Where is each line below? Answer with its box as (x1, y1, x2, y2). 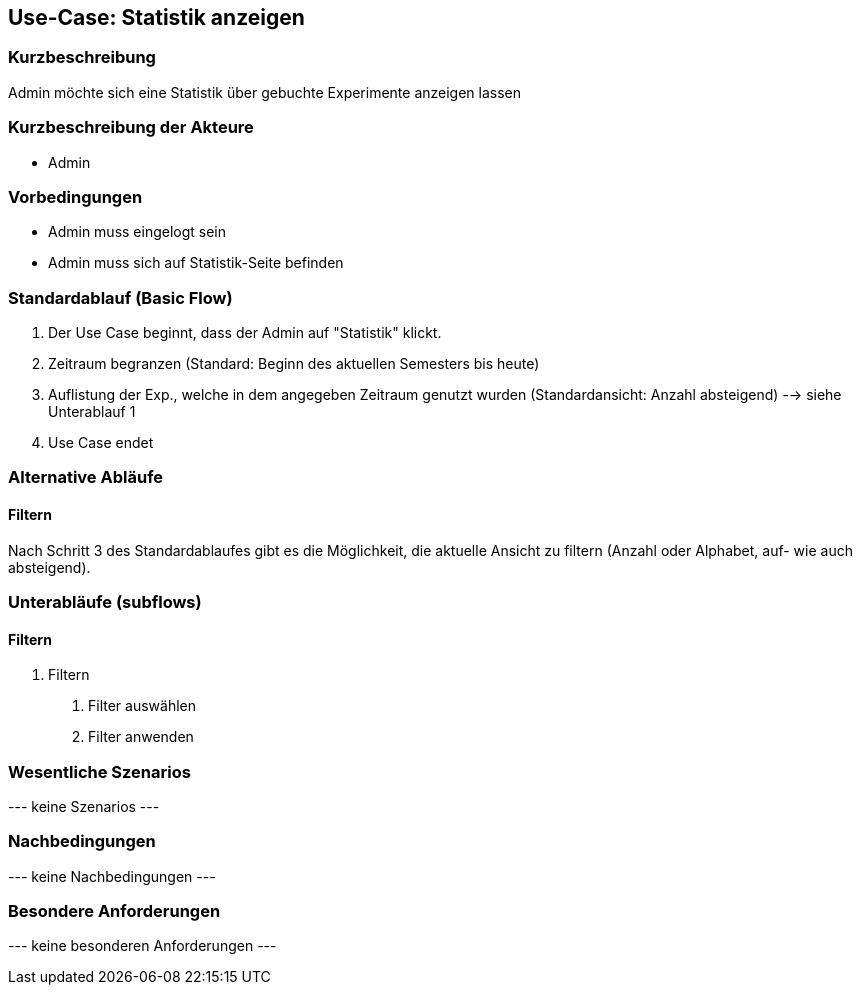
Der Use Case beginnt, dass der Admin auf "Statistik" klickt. (48, 324, 442, 342)
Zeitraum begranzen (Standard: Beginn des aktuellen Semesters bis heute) (48, 355, 540, 373)
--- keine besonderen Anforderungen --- (8, 937, 277, 955)
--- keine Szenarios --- (8, 797, 160, 815)
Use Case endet (48, 434, 154, 452)
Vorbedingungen (8, 186, 143, 207)
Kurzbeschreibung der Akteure (8, 117, 254, 138)
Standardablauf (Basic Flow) (8, 287, 233, 308)
